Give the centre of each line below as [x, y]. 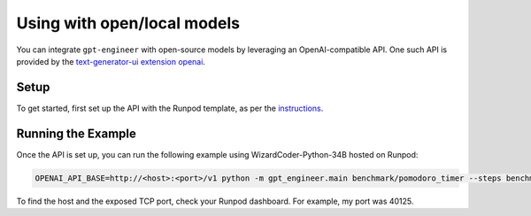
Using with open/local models [128, 23]
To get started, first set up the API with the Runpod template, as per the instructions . [170, 108]
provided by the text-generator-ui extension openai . [111, 61]
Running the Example [77, 133]
